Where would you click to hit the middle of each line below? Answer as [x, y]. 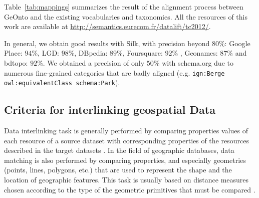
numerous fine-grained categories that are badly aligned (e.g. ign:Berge [114, 72]
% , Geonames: [195, 53]
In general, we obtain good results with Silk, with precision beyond [107, 43]
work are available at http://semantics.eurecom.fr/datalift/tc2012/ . [107, 26]
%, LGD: [45, 53]
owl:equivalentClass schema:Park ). [62, 82]
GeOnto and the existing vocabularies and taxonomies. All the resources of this [126, 16]
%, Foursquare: [140, 53]
